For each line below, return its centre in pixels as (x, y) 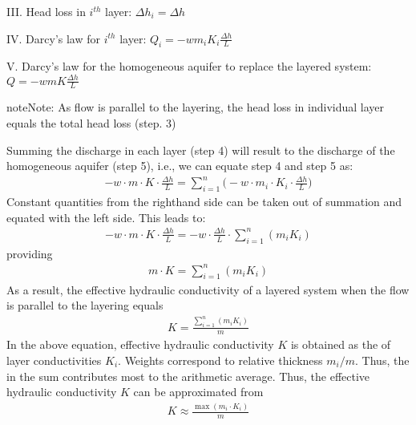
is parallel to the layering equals (85, 305)
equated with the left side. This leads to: (106, 217)
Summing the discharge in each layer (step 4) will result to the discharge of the (201, 150)
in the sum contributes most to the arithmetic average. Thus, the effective (188, 376)
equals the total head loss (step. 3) (91, 122)
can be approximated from (198, 392)
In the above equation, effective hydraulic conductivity (140, 344)
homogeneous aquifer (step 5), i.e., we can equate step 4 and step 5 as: (180, 166)
